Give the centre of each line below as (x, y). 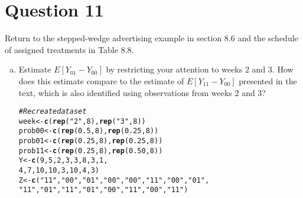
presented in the (268, 80)
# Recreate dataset (53, 112)
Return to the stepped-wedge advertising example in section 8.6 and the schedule (151, 38)
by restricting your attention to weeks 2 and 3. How (200, 69)
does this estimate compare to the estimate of (101, 80)
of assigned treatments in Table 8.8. (69, 49)
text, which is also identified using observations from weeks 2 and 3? (142, 92)
